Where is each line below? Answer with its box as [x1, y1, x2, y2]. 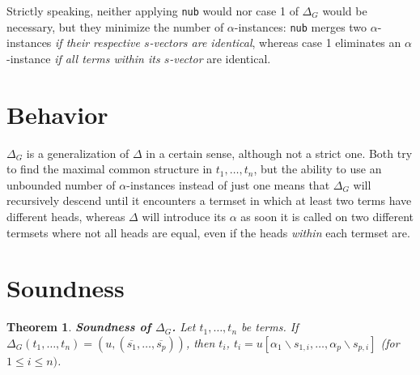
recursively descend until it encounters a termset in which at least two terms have [6, 192, 412, 209]
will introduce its [142, 208, 227, 224]
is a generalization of [26, 144, 129, 161]
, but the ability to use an [253, 160, 382, 177]
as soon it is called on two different [240, 208, 414, 224]
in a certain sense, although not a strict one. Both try [146, 144, 413, 161]
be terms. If [241, 318, 299, 335]
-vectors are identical [149, 34, 252, 51]
